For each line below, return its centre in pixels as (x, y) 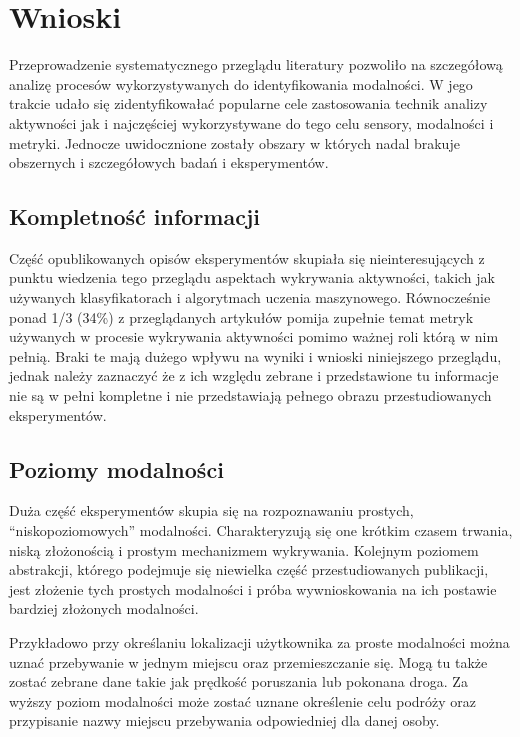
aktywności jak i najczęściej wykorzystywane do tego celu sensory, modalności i (251, 122)
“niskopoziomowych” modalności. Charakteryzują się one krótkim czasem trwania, (261, 530)
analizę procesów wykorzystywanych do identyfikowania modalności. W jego (241, 83)
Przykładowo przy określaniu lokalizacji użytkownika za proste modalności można (259, 642)
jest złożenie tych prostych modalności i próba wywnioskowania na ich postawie (253, 588)
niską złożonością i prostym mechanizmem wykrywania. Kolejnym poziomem (244, 549)
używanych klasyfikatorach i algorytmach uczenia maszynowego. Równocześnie (250, 297)
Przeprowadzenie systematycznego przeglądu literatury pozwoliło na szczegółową (256, 64)
